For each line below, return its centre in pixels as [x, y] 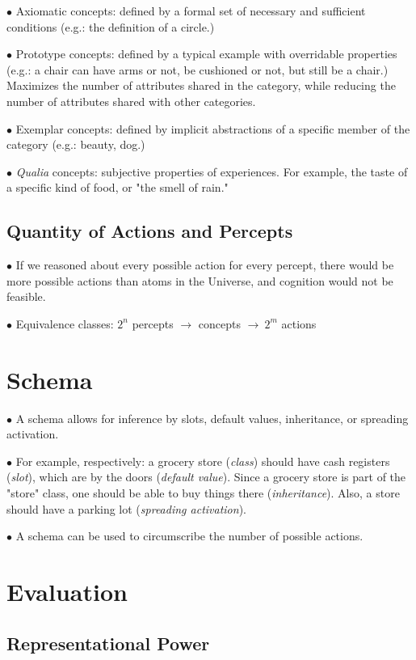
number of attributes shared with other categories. [131, 101]
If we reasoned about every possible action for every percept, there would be [205, 265]
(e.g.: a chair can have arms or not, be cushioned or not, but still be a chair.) [197, 69]
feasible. [26, 296]
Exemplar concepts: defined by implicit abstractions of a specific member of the [213, 128]
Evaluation [67, 591]
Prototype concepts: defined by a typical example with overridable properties [206, 54]
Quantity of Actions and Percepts [150, 231]
